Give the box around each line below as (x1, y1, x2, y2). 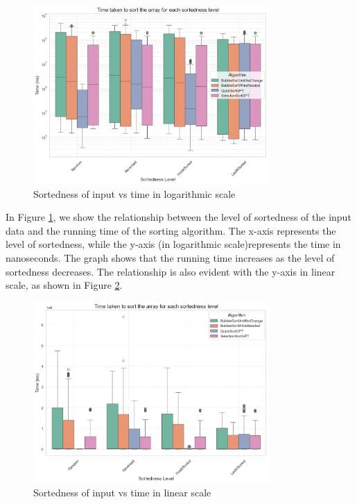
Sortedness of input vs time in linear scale (33, 485, 211, 500)
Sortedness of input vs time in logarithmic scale (33, 186, 236, 201)
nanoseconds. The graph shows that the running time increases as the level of (6, 250, 335, 264)
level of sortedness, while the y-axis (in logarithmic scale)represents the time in (6, 237, 341, 251)
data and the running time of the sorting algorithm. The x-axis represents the (6, 223, 336, 237)
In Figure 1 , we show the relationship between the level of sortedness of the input (6, 210, 351, 224)
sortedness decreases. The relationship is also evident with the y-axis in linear (6, 264, 336, 278)
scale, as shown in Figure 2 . (6, 278, 123, 292)
